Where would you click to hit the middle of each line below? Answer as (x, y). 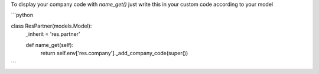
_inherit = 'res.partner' (53, 34)
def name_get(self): (50, 45)
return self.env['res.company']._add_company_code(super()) (114, 53)
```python (22, 15)
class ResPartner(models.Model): (51, 26)
